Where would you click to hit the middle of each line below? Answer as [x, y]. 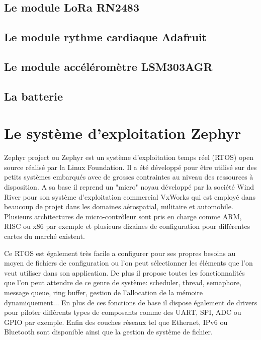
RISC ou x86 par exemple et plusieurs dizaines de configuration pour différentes [127, 226]
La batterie [34, 96]
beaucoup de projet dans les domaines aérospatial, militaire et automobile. [119, 206]
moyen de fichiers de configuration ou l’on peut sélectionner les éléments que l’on [128, 263]
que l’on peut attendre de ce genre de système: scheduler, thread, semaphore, [123, 282]
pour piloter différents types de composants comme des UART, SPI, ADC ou [123, 312]
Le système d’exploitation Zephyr [123, 133]
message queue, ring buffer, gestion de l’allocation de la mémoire [104, 292]
